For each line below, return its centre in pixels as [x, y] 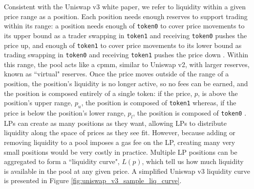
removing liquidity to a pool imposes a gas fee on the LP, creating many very [120, 142]
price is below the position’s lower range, [65, 112]
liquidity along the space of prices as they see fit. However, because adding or [120, 132]
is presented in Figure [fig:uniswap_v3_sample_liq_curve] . [93, 180]
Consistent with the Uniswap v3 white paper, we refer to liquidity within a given [125, 6]
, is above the [218, 93]
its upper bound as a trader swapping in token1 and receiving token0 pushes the [126, 35]
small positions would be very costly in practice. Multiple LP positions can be [121, 152]
